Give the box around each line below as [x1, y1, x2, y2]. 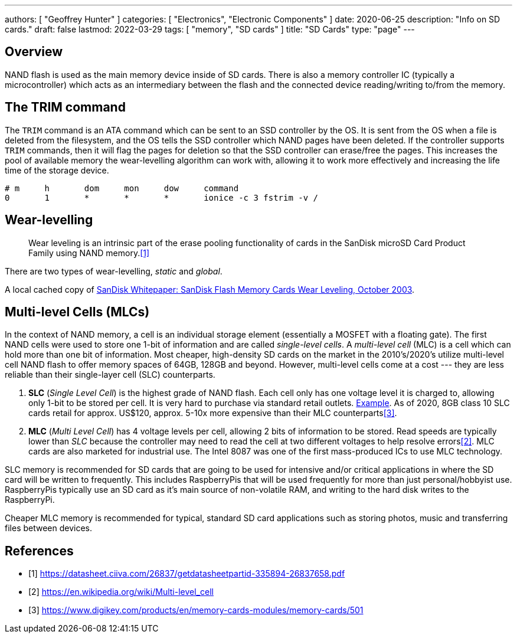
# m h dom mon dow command [5, 183, 239, 193]
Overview [5, 44, 63, 60]
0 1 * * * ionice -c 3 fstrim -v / [5, 192, 319, 202]
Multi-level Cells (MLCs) [5, 304, 150, 319]
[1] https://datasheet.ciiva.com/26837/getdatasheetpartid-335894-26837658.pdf [28, 568, 345, 579]
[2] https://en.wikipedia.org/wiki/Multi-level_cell [28, 587, 214, 597]
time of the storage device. [5, 165, 109, 175]
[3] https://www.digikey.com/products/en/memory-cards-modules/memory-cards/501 [28, 605, 364, 616]
